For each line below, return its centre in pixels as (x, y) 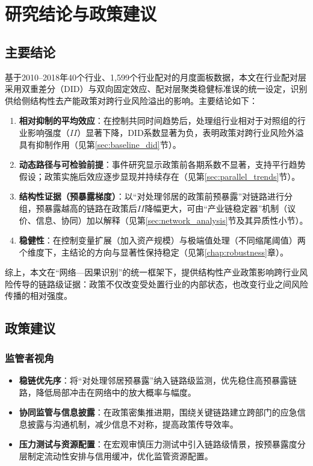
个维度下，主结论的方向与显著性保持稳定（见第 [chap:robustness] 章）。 (153, 252)
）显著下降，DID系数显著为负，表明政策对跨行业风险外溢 (191, 132)
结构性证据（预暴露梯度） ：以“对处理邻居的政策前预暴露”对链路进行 (152, 196)
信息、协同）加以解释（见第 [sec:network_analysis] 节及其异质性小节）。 (172, 220)
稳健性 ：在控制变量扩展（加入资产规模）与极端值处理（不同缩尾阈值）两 (162, 240)
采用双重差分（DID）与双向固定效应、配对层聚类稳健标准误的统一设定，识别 (156, 89)
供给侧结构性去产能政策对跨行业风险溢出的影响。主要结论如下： (131, 100)
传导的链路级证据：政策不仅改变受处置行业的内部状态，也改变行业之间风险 (160, 284)
